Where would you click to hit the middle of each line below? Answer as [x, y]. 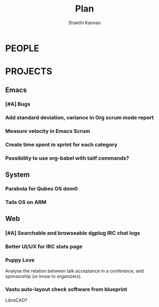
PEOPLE [22, 48]
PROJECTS [29, 71]
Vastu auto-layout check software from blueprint [66, 289]
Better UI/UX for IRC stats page [44, 246]
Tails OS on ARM [26, 202]
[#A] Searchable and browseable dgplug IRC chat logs [73, 233]
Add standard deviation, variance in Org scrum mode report [79, 118]
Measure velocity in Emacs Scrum [48, 131]
